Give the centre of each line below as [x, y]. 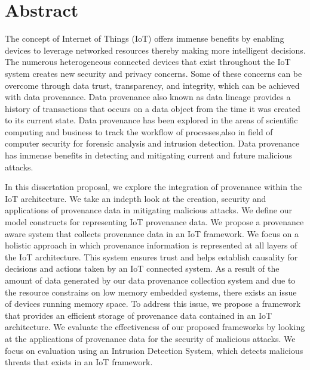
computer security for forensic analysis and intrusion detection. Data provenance [152, 143]
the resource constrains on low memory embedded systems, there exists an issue [151, 292]
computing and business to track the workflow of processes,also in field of [139, 131]
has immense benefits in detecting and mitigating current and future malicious [148, 155]
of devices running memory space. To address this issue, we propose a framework [153, 304]
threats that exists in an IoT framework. [79, 362]
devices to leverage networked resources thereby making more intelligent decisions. [155, 50]
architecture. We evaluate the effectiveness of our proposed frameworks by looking [155, 327]
